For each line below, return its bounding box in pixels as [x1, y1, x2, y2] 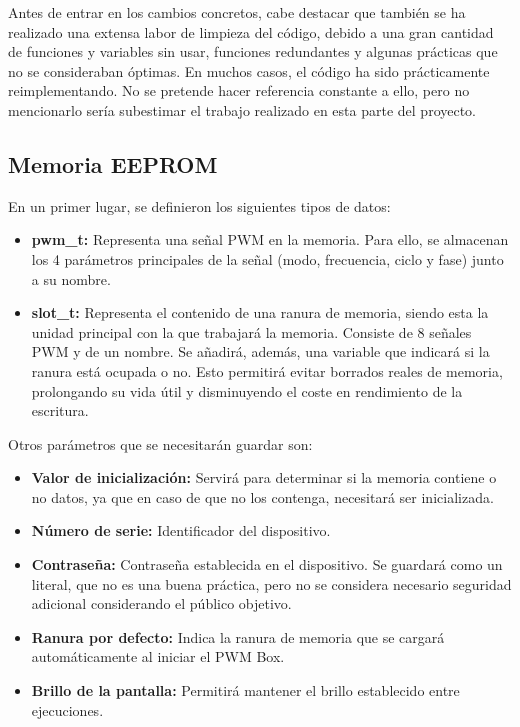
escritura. [31, 400, 89, 421]
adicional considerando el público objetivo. [31, 593, 292, 614]
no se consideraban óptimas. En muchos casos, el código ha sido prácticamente [8, 60, 490, 81]
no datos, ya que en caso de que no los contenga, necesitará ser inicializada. [31, 486, 494, 507]
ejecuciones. [31, 699, 104, 720]
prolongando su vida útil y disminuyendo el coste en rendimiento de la [31, 380, 463, 401]
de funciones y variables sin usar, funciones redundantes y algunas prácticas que [8, 41, 498, 62]
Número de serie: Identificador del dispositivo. [31, 520, 331, 541]
